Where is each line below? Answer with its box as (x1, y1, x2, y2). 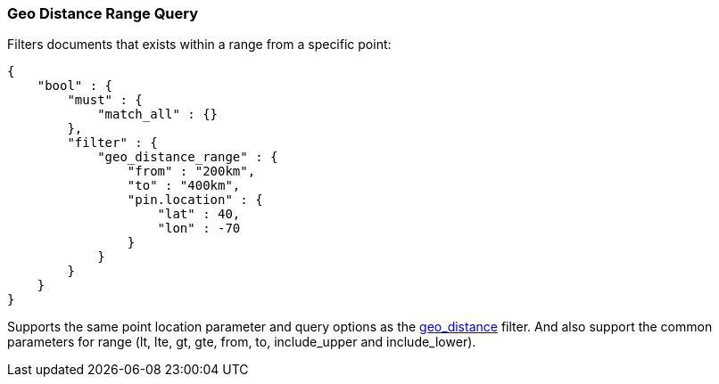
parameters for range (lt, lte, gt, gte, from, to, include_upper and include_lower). (7, 334, 476, 350)
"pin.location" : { (127, 192, 263, 208)
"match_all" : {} (97, 107, 219, 122)
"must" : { (67, 93, 143, 108)
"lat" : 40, (157, 207, 241, 222)
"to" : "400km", (127, 178, 241, 193)
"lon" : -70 (157, 221, 241, 236)
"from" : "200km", (127, 164, 256, 179)
